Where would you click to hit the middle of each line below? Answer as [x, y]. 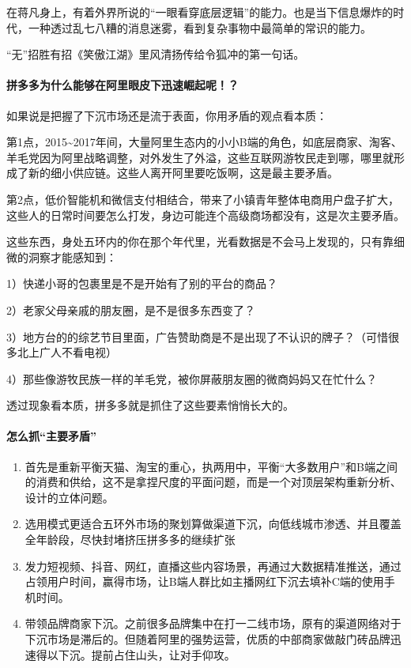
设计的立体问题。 [69, 497]
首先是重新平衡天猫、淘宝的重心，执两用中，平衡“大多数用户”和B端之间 [211, 466]
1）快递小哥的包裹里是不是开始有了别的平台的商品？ [142, 283]
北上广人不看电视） [67, 352]
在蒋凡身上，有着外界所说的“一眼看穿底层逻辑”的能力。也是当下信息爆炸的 [200, 12]
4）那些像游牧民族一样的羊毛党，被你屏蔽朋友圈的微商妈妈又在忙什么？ [192, 378]
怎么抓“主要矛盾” [51, 436]
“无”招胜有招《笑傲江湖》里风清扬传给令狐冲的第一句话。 [156, 54]
